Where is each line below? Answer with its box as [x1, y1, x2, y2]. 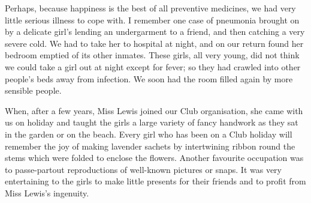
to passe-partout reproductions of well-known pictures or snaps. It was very [5, 163, 282, 175]
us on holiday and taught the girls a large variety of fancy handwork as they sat [5, 116, 298, 129]
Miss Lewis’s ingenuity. [5, 186, 89, 199]
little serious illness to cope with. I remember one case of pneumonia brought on [5, 13, 300, 26]
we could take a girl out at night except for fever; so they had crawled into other [5, 60, 301, 73]
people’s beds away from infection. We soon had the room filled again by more [5, 72, 293, 85]
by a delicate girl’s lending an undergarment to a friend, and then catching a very [5, 25, 305, 38]
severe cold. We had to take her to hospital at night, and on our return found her [5, 37, 304, 49]
